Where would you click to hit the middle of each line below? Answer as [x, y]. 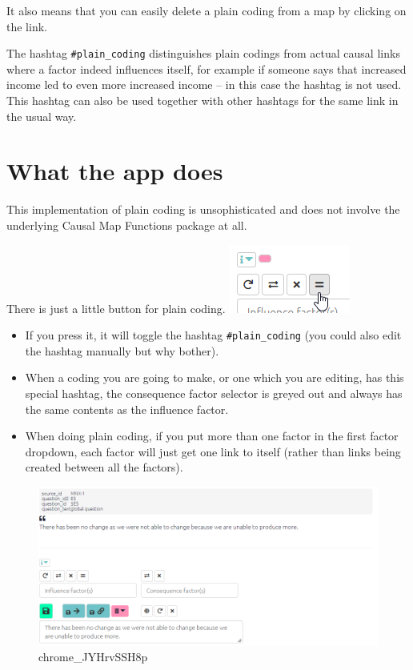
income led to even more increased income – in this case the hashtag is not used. [204, 84]
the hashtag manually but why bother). [122, 350]
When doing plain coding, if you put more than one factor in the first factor [212, 436]
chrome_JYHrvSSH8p [93, 657]
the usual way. [42, 116]
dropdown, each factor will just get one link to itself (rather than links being [213, 451]
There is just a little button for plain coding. [116, 308]
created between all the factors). [104, 467]
